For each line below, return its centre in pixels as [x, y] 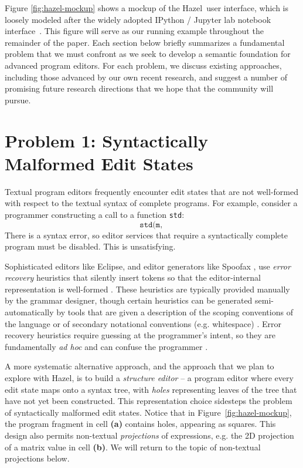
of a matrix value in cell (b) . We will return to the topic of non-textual [133, 447]
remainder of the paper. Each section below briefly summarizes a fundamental [145, 42]
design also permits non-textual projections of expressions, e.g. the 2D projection [149, 435]
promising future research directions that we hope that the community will [139, 88]
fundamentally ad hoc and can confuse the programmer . [106, 346]
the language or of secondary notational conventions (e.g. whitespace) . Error [143, 323]
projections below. [37, 458]
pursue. [18, 100]
